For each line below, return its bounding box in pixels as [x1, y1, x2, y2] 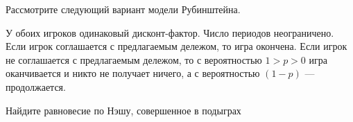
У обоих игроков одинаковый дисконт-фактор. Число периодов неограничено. [6, 25, 334, 40]
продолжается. [6, 79, 66, 94]
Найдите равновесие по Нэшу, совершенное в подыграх [6, 103, 241, 117]
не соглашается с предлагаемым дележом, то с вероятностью [6, 52, 262, 67]
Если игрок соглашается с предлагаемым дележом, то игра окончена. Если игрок [6, 39, 347, 53]
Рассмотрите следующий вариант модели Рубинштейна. [6, 2, 241, 16]
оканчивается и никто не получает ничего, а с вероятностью [6, 66, 260, 80]
